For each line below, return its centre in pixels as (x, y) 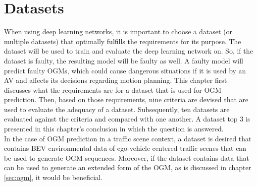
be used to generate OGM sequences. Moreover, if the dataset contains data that (127, 157)
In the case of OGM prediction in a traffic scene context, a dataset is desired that (128, 138)
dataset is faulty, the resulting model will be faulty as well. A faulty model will (124, 60)
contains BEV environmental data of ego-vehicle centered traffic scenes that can (125, 148)
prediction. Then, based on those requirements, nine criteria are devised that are (126, 99)
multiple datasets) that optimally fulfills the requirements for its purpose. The (123, 41)
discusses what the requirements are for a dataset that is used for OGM (113, 90)
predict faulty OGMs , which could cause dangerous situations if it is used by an (125, 70)
